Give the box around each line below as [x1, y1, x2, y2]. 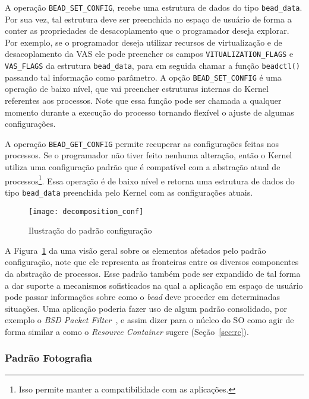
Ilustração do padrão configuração [29, 224, 152, 237]
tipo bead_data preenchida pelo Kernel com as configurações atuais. [5, 186, 253, 198]
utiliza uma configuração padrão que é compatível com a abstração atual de [5, 161, 280, 173]
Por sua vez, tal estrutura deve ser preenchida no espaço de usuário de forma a [5, 12, 292, 25]
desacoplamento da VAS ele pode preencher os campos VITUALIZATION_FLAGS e [5, 47, 294, 60]
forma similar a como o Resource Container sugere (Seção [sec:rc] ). [5, 325, 249, 337]
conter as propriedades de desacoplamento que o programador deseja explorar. [5, 24, 289, 37]
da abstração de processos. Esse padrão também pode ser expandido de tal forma [5, 267, 301, 279]
